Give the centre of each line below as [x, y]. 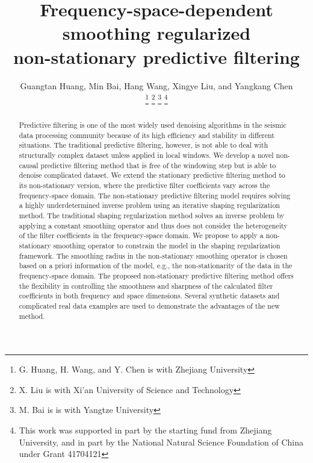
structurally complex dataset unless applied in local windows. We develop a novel [146, 155]
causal [29, 165]
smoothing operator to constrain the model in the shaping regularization [167, 246]
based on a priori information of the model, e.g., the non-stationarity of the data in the [156, 266]
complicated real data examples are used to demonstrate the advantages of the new [149, 305]
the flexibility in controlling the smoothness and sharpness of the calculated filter [146, 285]
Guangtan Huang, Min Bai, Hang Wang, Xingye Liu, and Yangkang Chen [156, 85]
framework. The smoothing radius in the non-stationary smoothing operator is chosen [153, 255]
